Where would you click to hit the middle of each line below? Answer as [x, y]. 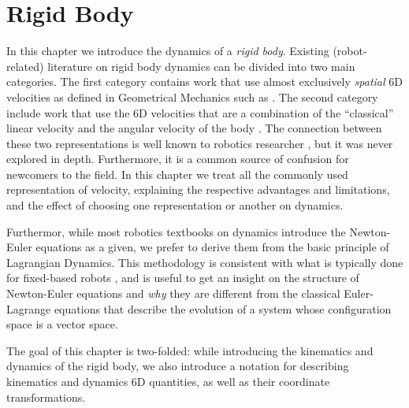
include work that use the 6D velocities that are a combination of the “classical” [200, 112]
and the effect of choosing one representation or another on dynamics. [175, 205]
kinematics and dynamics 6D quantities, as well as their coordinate [168, 381]
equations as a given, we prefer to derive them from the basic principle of [212, 247]
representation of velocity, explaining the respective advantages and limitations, [198, 189]
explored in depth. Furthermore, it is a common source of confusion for [178, 159]
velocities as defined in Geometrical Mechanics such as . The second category [192, 96]
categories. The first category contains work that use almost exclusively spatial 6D [204, 82]
